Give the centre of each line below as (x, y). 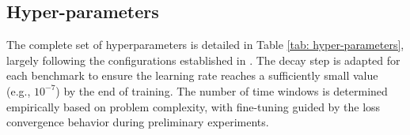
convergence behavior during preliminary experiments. (138, 122)
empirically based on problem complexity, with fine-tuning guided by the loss (194, 106)
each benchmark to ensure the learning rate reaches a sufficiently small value (192, 75)
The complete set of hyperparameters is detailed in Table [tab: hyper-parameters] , (205, 45)
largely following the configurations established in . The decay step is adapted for (203, 60)
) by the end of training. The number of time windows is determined (222, 90)
